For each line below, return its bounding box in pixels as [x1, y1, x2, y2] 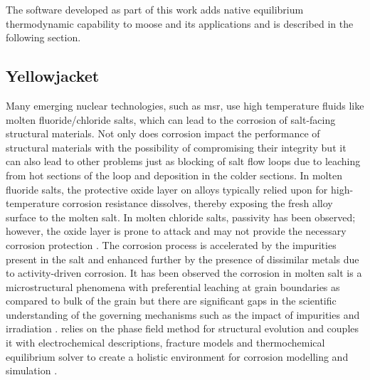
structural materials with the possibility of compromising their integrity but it [6, 139, 347, 154]
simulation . [6, 363, 58, 378]
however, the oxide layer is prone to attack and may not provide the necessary [6, 223, 347, 238]
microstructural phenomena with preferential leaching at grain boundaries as [6, 279, 340, 294]
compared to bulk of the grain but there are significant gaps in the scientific [6, 293, 337, 308]
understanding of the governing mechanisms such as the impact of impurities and [6, 307, 360, 322]
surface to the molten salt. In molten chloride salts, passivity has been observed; [6, 209, 356, 224]
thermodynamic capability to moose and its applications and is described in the [6, 16, 354, 31]
